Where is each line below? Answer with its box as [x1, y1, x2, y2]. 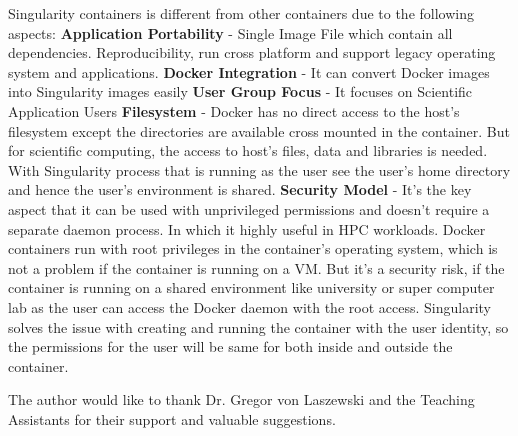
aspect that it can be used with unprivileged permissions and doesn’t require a [8, 198, 490, 219]
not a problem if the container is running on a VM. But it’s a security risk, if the [8, 257, 505, 278]
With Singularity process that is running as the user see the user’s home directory [8, 159, 511, 180]
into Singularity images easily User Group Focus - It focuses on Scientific [8, 81, 473, 102]
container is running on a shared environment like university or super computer [8, 277, 495, 298]
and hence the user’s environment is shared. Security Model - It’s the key [8, 179, 472, 200]
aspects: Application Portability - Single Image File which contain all [8, 22, 453, 43]
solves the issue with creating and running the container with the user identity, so [8, 316, 509, 337]
